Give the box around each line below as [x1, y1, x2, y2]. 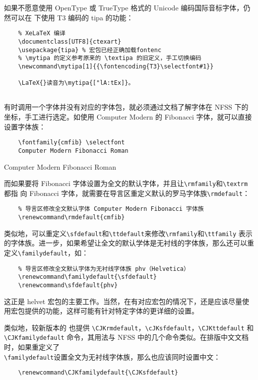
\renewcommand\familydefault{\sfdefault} [18, 273, 157, 281]
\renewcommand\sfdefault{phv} [18, 281, 118, 289]
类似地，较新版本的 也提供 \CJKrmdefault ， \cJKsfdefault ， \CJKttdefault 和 [4, 322, 254, 332]
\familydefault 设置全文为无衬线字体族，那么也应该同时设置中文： [4, 351, 221, 362]
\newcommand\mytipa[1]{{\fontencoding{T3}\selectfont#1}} [18, 63, 214, 70]
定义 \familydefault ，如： [4, 248, 89, 257]
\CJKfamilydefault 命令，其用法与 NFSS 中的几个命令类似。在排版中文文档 [4, 332, 249, 342]
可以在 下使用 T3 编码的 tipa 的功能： [10, 12, 133, 22]
